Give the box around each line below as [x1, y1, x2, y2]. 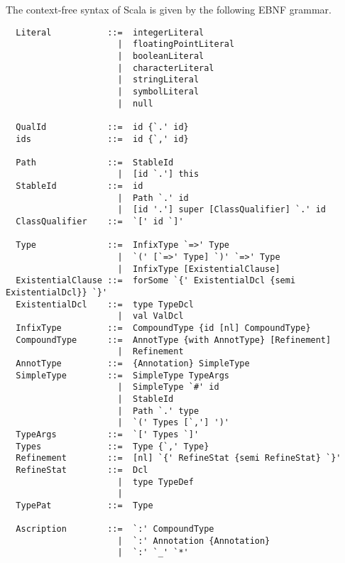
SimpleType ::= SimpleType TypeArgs [16, 370, 229, 381]
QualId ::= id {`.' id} [16, 121, 189, 132]
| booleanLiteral [117, 50, 204, 61]
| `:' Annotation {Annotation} [117, 535, 270, 546]
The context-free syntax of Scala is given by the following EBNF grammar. [6, 2, 332, 16]
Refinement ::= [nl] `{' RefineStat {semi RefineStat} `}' [16, 453, 341, 464]
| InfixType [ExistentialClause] [117, 263, 280, 274]
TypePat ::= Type [16, 500, 153, 510]
